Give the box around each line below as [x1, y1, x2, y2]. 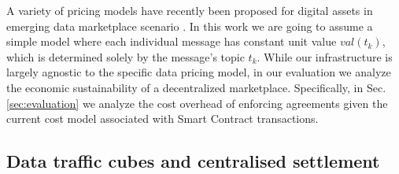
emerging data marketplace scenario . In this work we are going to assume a [6, 17, 373, 34]
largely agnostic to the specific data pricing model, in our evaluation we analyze [6, 64, 391, 80]
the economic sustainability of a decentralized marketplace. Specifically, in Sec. [6, 79, 386, 95]
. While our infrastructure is [257, 48, 393, 65]
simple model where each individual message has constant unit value [6, 33, 337, 50]
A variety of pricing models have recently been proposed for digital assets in [6, 2, 373, 18]
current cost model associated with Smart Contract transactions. [6, 110, 319, 127]
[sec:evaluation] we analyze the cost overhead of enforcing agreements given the [6, 94, 388, 111]
